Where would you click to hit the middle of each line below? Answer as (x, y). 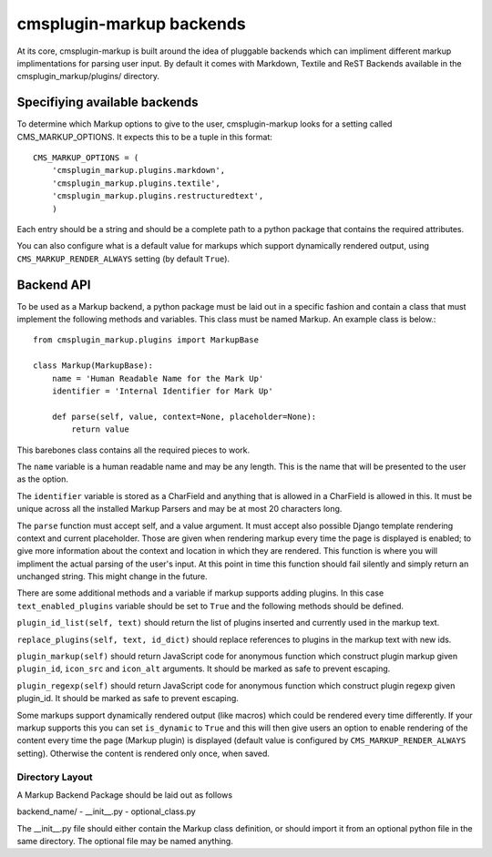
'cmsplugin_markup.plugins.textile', (136, 183)
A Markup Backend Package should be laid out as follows (124, 795)
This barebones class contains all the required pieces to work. (133, 450)
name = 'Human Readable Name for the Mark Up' (158, 378)
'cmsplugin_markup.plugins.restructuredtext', (158, 196)
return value (100, 429)
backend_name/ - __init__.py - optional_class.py (106, 811)
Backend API (54, 285)
